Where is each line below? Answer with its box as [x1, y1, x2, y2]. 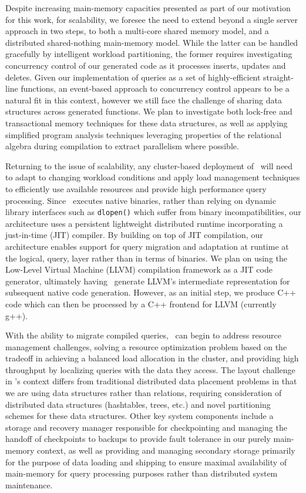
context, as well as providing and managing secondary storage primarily [37, 444, 295, 457]
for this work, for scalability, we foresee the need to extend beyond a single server [5, 13, 298, 25]
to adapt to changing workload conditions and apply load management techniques [5, 171, 300, 183]
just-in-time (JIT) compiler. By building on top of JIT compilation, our [5, 229, 263, 241]
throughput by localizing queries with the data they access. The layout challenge [5, 363, 295, 375]
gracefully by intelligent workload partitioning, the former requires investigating [5, 48, 292, 60]
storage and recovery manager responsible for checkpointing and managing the [5, 421, 287, 433]
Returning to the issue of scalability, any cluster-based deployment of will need [5, 159, 293, 172]
